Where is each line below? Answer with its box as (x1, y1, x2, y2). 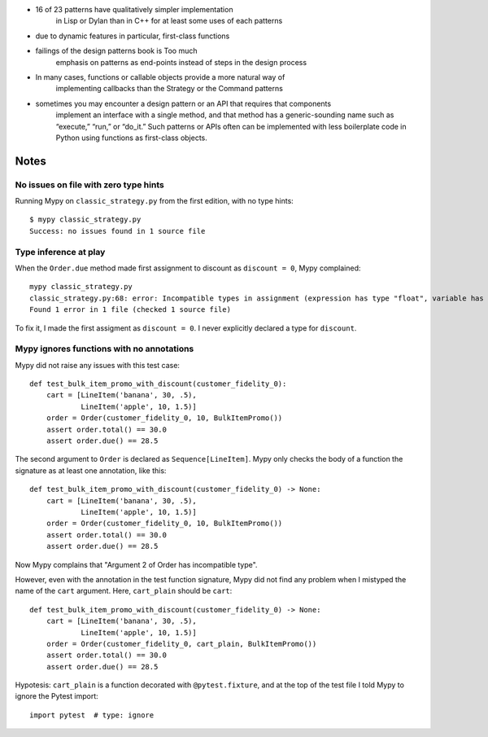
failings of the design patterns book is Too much (35, 46, 198, 56)
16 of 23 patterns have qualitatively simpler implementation (35, 5, 233, 14)
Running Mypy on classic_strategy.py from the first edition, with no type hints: (15, 196, 294, 206)
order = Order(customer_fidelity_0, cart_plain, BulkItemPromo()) (46, 639, 317, 648)
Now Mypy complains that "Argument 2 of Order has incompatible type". (15, 559, 258, 569)
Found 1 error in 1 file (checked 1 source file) (29, 305, 232, 314)
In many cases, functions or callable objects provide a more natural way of (35, 72, 285, 81)
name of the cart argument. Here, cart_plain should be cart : (15, 586, 233, 596)
